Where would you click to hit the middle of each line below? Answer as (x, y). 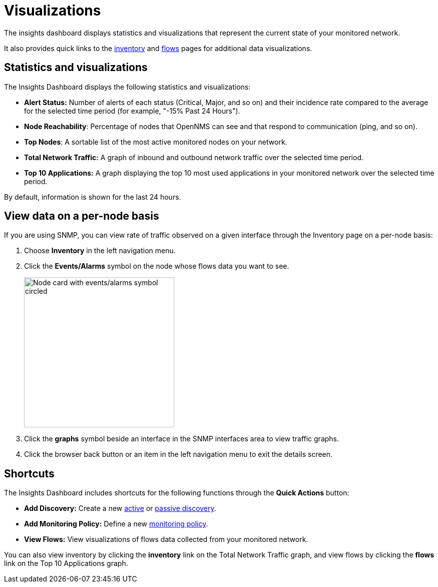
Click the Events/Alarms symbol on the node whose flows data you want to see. (157, 266)
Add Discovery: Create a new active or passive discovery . (120, 508)
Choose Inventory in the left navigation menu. (100, 251)
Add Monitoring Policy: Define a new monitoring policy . (116, 524)
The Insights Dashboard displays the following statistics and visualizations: (127, 87)
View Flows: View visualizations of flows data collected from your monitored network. (166, 539)
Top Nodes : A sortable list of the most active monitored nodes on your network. (156, 142)
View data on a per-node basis (82, 216)
